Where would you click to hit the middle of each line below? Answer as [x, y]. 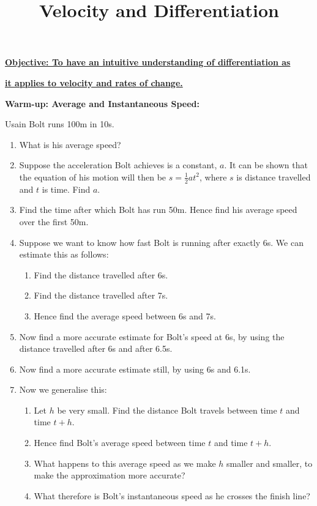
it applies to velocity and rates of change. [94, 82]
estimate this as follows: [64, 254]
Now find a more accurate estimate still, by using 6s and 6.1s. [135, 369]
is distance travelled [274, 177]
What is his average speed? [70, 144]
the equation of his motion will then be [93, 177]
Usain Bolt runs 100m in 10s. [60, 124]
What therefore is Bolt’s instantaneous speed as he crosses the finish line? [172, 495]
